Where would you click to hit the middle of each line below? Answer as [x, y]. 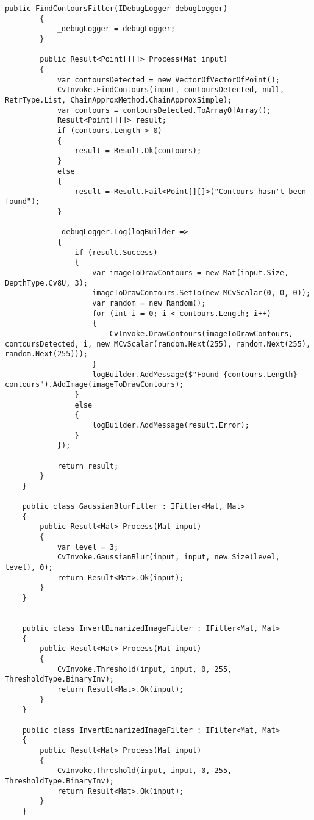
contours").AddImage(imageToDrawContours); [95, 385]
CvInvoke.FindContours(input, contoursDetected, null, [171, 90]
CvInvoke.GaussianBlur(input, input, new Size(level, [169, 557]
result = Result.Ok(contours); [138, 151]
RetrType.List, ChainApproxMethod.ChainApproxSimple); [119, 100]
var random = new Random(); [149, 304]
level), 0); [29, 568]
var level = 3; [88, 547]
